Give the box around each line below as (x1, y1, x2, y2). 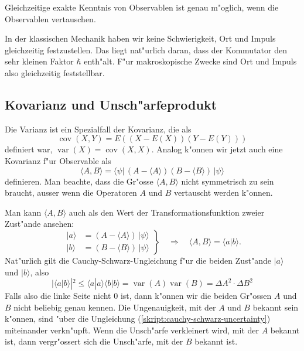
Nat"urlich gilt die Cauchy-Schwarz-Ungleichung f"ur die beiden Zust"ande (5, 254, 271, 266)
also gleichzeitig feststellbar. (5, 66, 105, 79)
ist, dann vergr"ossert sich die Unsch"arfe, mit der (5, 335, 183, 347)
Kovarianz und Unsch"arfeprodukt (5, 95, 217, 113)
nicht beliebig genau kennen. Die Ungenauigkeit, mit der (13, 301, 216, 313)
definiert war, (5, 143, 53, 155)
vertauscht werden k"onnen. (174, 186, 273, 199)
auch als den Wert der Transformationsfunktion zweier (69, 206, 265, 218)
